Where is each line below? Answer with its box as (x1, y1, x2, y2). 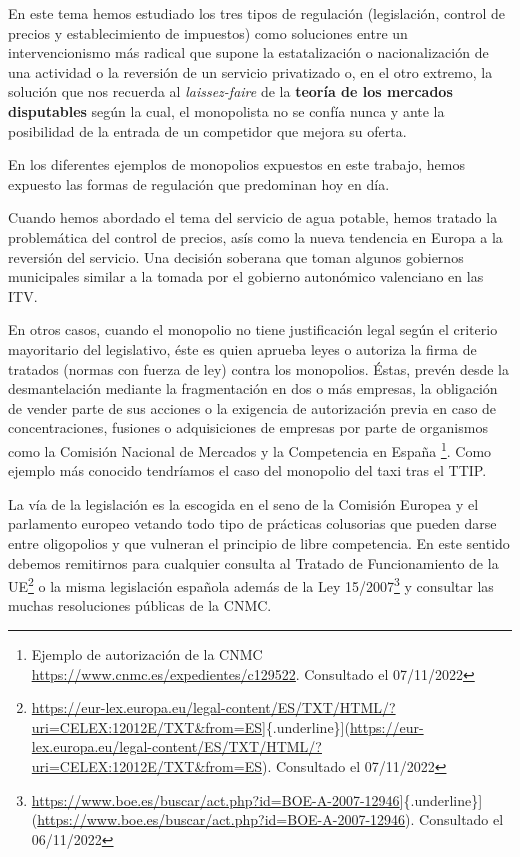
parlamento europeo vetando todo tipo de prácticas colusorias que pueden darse (8, 513, 497, 534)
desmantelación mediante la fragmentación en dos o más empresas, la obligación (8, 378, 498, 399)
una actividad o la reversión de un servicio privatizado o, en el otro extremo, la (8, 61, 493, 82)
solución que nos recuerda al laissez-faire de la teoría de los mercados (8, 81, 453, 102)
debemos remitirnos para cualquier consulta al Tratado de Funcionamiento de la (8, 552, 499, 573)
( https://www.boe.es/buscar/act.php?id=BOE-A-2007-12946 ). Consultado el (31, 809, 504, 830)
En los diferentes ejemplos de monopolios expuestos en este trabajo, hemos (8, 154, 466, 175)
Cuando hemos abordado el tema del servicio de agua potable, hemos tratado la (8, 207, 498, 228)
